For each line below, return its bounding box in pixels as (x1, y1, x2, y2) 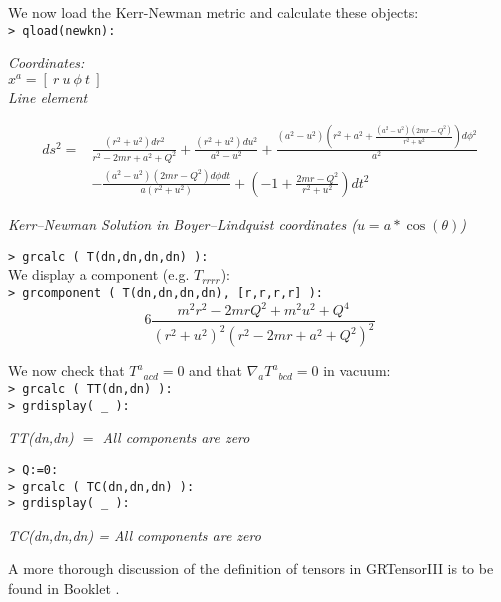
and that (189, 360, 243, 381)
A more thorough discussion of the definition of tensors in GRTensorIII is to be (8, 558, 494, 579)
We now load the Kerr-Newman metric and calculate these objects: (8, 2, 419, 22)
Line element (8, 86, 88, 107)
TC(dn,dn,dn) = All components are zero (8, 524, 261, 545)
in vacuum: (323, 360, 391, 381)
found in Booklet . (8, 578, 120, 599)
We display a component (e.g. (8, 264, 190, 285)
